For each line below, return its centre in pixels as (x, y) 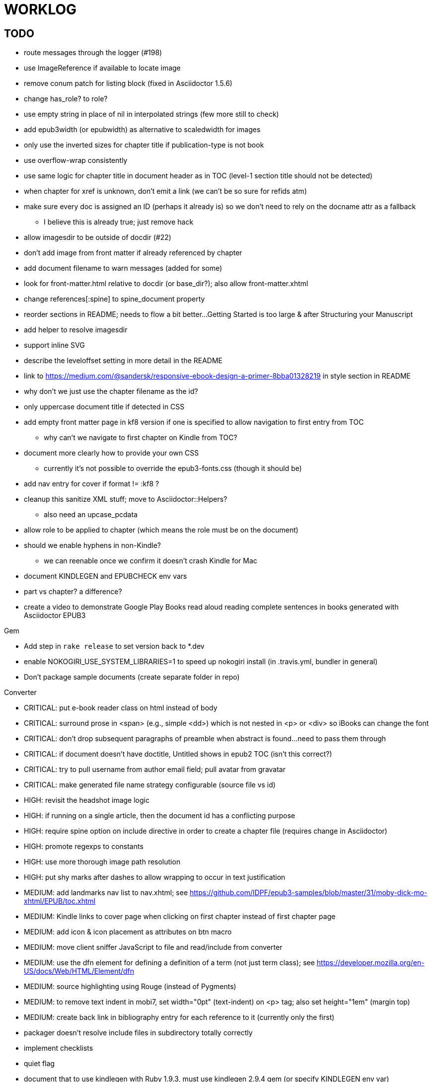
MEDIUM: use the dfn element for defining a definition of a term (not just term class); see (169, 963)
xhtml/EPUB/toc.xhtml (60, 901)
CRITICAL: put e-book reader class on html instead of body (121, 708)
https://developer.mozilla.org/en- (370, 963)
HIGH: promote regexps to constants (84, 847)
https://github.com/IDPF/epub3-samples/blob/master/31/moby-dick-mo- (309, 893)
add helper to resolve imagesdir (76, 330)
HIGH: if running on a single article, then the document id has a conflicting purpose (160, 816)
